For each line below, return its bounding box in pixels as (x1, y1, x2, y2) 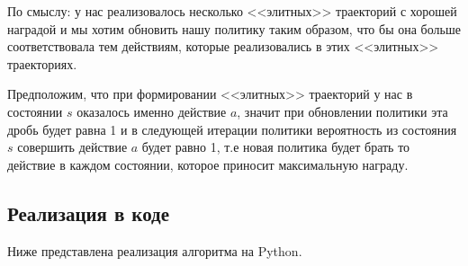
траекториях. (7, 54, 77, 73)
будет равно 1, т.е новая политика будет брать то (141, 137, 410, 156)
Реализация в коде (7, 199, 170, 226)
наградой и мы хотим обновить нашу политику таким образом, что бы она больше (7, 19, 461, 38)
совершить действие (17, 137, 128, 156)
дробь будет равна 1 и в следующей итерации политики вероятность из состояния (7, 120, 457, 138)
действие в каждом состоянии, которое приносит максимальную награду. (7, 155, 409, 173)
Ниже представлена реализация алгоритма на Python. (7, 241, 302, 260)
